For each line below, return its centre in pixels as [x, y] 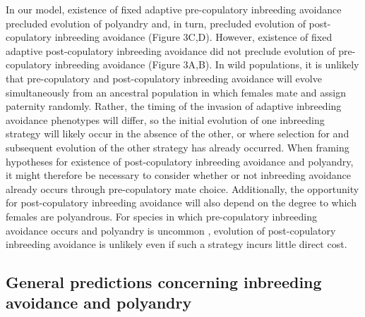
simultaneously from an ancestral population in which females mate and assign [176, 92]
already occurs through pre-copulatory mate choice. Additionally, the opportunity [182, 188]
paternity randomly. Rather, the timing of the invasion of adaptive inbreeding [174, 106]
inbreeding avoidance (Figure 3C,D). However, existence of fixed [193, 37]
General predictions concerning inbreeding [164, 282]
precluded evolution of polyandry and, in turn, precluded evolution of [156, 23]
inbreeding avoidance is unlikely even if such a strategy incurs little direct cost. [176, 244]
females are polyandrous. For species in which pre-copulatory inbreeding [161, 216]
